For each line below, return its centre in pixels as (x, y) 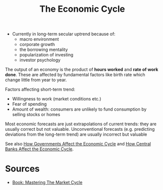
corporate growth (37, 45)
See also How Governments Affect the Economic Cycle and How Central (78, 144)
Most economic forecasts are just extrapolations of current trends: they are (81, 124)
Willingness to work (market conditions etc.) (57, 99)
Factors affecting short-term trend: (40, 90)
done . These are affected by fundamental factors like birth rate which (75, 75)
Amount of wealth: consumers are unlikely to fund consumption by (79, 109)
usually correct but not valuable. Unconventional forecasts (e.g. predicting (80, 129)
